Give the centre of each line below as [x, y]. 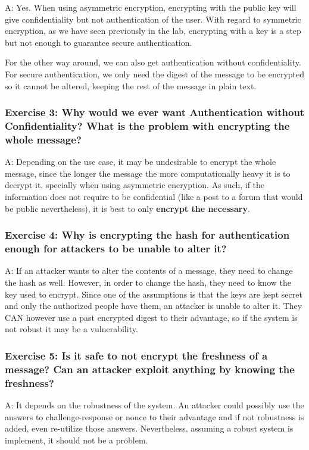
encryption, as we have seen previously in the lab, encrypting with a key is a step [153, 31]
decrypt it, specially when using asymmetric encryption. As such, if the [135, 185]
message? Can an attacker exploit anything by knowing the [150, 369]
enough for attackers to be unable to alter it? [116, 249]
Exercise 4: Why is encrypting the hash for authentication [147, 235]
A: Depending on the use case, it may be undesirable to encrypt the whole [141, 162]
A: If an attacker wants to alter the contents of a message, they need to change [149, 271]
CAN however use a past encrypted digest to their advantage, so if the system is [151, 317]
